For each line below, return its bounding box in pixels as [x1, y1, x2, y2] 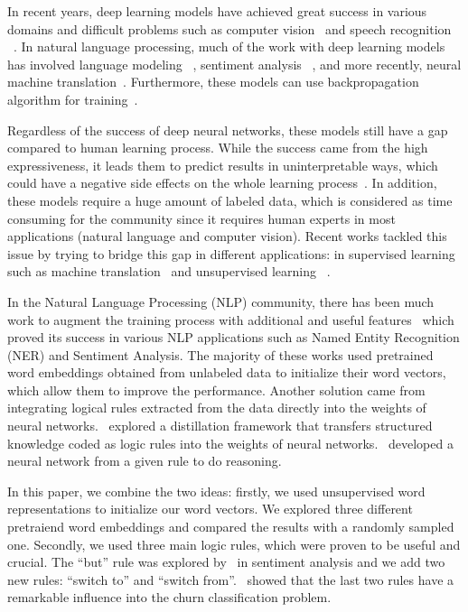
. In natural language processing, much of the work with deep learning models [14, 37, 445, 56]
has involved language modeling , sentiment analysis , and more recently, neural [7, 54, 462, 73]
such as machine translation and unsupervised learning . [7, 262, 331, 281]
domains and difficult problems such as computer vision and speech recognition [7, 19, 452, 38]
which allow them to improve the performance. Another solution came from [7, 380, 426, 399]
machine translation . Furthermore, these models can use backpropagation [7, 72, 419, 91]
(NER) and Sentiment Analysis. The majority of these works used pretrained [7, 345, 434, 364]
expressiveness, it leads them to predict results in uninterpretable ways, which [7, 155, 438, 174]
